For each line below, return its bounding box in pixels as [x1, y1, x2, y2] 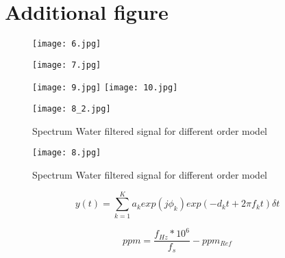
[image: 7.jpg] [32, 60, 101, 70]
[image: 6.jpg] [32, 39, 101, 49]
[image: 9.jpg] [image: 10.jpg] [32, 83, 178, 93]
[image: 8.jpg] [32, 148, 101, 158]
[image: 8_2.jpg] [32, 104, 111, 114]
